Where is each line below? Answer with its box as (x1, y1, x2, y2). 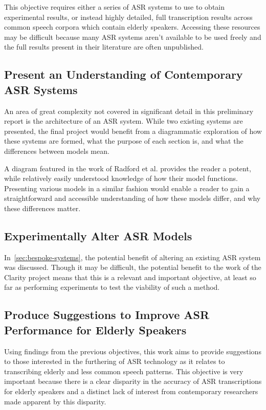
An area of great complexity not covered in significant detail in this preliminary (4, 105, 254, 116)
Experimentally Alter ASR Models (4, 227, 192, 243)
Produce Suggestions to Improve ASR (4, 307, 210, 323)
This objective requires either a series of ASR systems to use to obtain (4, 2, 225, 12)
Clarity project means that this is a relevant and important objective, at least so (4, 271, 256, 282)
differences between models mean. (4, 145, 109, 156)
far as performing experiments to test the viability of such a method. (4, 282, 220, 292)
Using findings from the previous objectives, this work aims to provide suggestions (4, 346, 261, 356)
